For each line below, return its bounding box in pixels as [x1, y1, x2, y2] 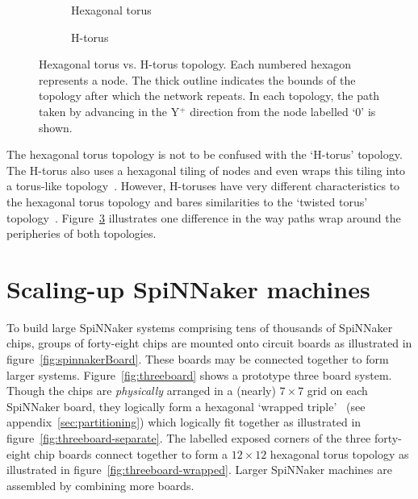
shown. [39, 119, 73, 135]
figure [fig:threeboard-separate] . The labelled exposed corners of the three [6, 430, 371, 446]
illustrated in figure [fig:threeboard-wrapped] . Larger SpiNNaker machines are [6, 461, 392, 478]
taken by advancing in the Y [39, 102, 180, 119]
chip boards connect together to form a [34, 445, 228, 462]
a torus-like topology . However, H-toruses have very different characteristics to [6, 177, 400, 194]
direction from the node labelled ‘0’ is [190, 102, 376, 119]
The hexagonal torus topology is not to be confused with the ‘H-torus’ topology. [6, 146, 403, 163]
